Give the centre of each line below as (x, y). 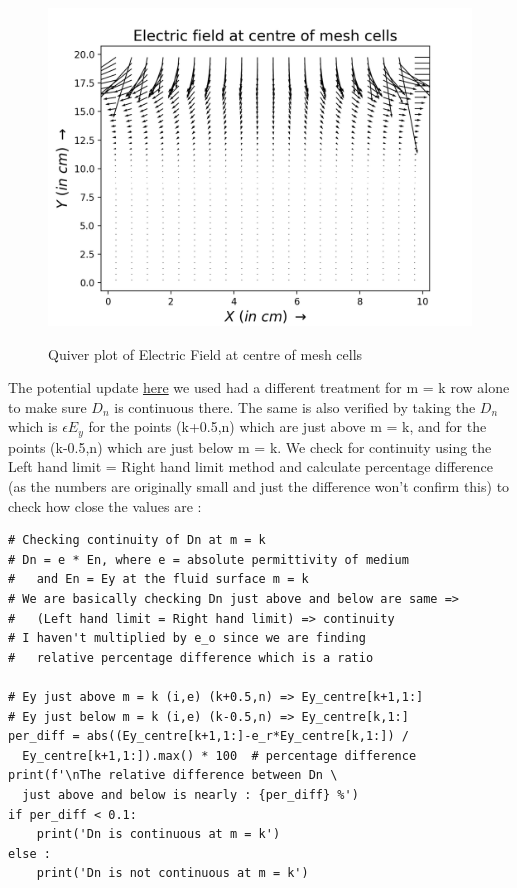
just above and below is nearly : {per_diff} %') (190, 794)
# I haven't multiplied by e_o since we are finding (187, 638)
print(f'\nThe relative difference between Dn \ (173, 775)
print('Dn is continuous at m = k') (158, 834)
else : (29, 853)
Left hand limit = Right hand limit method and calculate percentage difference (251, 466)
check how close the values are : (105, 505)
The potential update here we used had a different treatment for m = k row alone (259, 387)
